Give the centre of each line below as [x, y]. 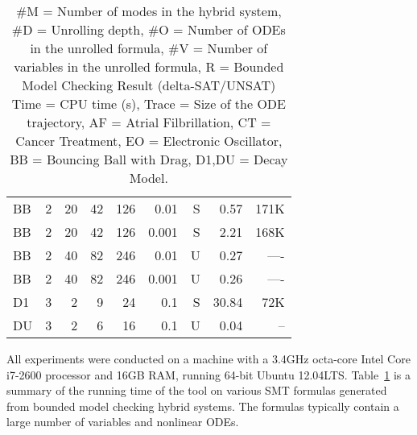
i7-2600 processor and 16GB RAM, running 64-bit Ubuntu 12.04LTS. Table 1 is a [208, 374]
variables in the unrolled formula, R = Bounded [149, 66]
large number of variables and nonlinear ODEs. [123, 422]
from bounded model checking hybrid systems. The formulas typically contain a [203, 406]
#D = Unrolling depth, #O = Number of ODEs [149, 29]
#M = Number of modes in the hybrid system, [149, 11]
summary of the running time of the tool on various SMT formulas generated [197, 390]
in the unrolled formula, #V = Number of [149, 48]
